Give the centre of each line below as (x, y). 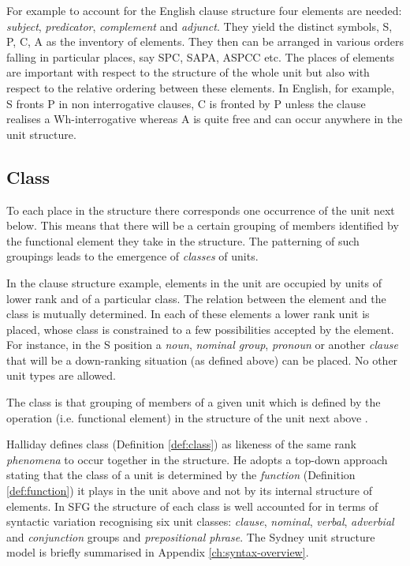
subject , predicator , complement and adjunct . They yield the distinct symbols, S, (199, 26)
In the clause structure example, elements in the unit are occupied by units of (194, 282)
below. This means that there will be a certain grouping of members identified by (203, 225)
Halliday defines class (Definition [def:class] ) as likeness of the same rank (181, 444)
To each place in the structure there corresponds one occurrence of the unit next (201, 210)
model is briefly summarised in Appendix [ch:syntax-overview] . (158, 552)
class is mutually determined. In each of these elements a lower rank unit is (188, 314)
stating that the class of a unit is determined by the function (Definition (181, 475)
